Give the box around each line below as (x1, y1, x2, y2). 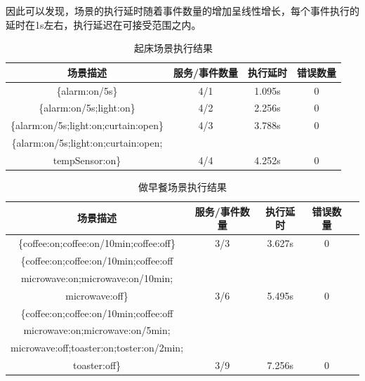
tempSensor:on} (53, 153, 121, 167)
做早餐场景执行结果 (138, 180, 227, 194)
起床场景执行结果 (134, 41, 213, 55)
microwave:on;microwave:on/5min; (23, 323, 171, 337)
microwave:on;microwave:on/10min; (20, 270, 173, 285)
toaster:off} (72, 358, 121, 373)
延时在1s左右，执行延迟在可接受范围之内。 (6, 17, 201, 32)
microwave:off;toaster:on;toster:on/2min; (11, 340, 184, 355)
